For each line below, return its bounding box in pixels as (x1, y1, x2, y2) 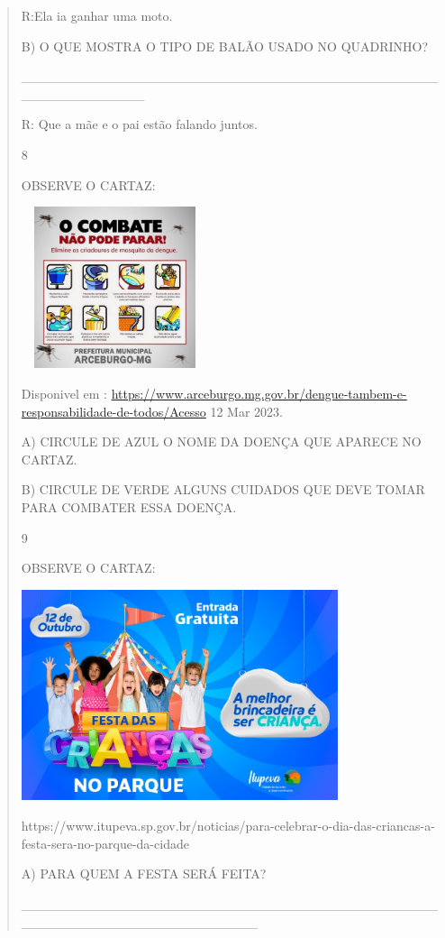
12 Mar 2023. (210, 401, 283, 420)
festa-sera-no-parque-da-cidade (21, 833, 189, 852)
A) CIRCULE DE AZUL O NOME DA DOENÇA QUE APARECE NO (21, 432, 422, 451)
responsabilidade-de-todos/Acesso (21, 401, 206, 420)
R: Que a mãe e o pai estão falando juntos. (21, 115, 258, 133)
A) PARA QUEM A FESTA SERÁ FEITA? (21, 864, 267, 883)
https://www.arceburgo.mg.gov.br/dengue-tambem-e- (111, 384, 407, 402)
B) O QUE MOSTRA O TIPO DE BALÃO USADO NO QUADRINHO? (21, 36, 429, 55)
